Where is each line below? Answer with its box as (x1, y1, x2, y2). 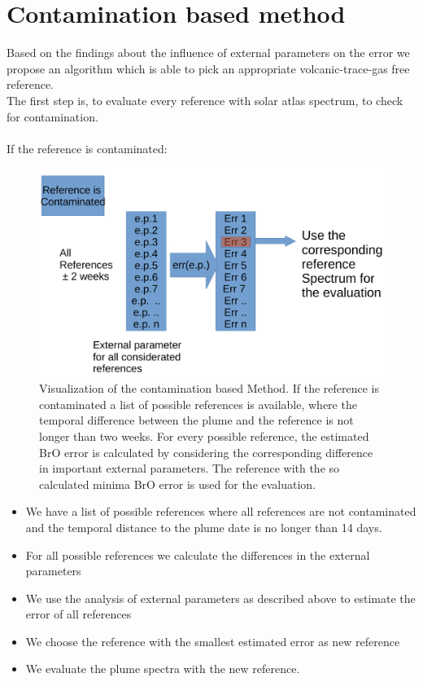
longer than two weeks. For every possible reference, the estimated (39, 427, 369, 444)
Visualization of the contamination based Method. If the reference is (39, 380, 379, 397)
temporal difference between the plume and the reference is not (39, 411, 354, 429)
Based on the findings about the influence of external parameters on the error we (7, 44, 410, 61)
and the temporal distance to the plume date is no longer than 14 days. (25, 518, 382, 535)
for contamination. (7, 108, 98, 125)
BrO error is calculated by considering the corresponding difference (39, 443, 373, 460)
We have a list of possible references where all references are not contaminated (25, 503, 416, 520)
